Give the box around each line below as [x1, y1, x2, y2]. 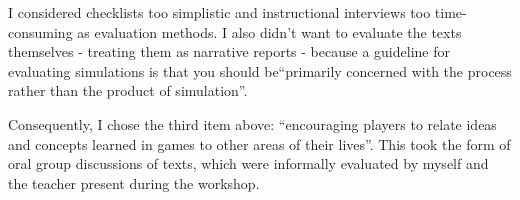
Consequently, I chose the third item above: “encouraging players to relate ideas [8, 113, 497, 134]
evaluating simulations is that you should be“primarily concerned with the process [8, 60, 512, 81]
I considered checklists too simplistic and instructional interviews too [8, 2, 431, 22]
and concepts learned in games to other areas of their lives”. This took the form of [8, 133, 511, 154]
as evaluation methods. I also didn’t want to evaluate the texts [77, 21, 462, 42]
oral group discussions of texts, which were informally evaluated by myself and [8, 153, 489, 174]
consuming [8, 21, 73, 42]
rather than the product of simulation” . [8, 80, 248, 101]
